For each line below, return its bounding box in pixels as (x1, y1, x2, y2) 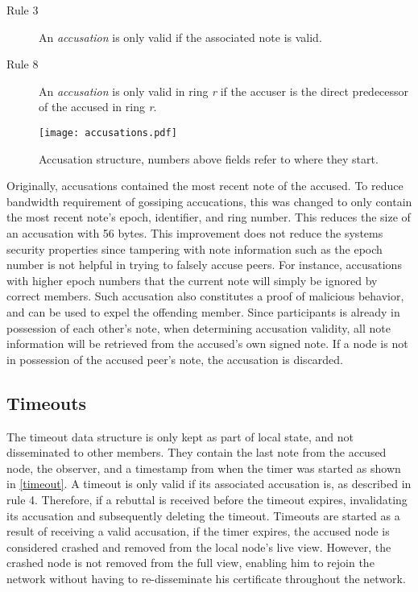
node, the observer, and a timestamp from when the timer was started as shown (6, 459, 401, 476)
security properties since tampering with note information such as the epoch (6, 240, 383, 257)
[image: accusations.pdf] (39, 126, 177, 139)
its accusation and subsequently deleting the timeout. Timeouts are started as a (6, 507, 400, 524)
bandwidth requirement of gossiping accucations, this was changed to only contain (6, 193, 412, 209)
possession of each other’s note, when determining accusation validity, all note (6, 319, 391, 336)
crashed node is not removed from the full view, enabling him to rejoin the (6, 554, 375, 571)
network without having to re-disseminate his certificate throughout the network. (6, 569, 406, 586)
